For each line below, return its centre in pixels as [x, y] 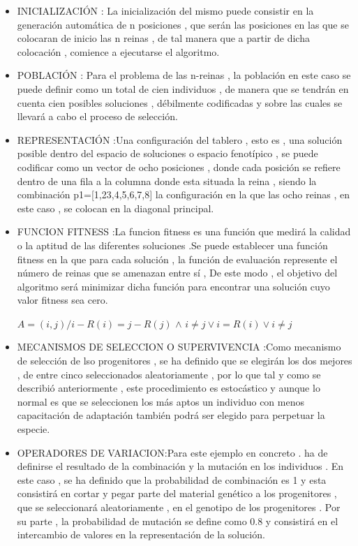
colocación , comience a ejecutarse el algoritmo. [118, 51]
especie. [33, 429]
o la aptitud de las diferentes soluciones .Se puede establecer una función [172, 245]
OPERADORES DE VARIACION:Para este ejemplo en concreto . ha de [172, 452]
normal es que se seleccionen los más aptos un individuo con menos [161, 401]
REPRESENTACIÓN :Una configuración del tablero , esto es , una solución [180, 139]
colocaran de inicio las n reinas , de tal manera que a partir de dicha [163, 38]
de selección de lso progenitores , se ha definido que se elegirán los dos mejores [185, 361]
